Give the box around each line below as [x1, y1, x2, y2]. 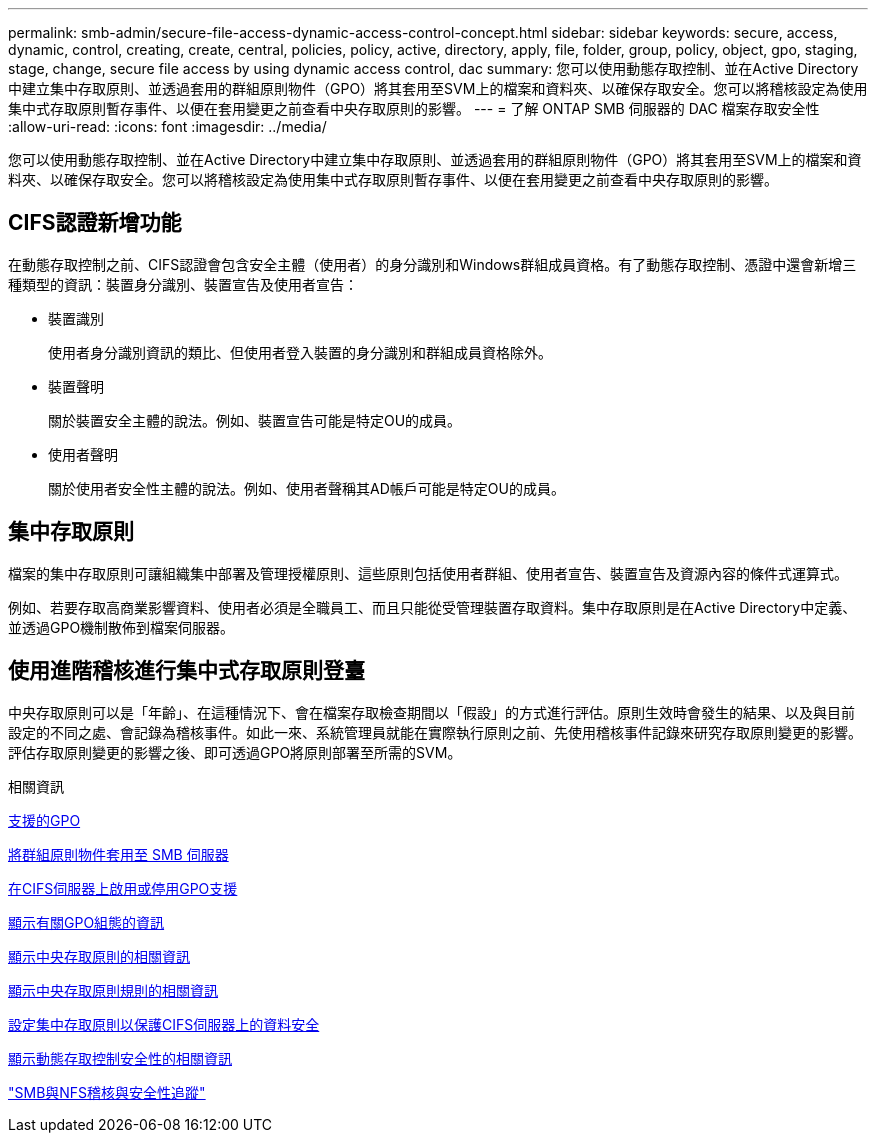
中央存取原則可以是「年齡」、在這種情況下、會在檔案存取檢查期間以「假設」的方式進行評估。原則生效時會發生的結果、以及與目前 [8, 703, 855, 721]
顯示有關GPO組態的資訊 [8, 913, 165, 931]
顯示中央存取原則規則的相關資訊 [8, 981, 218, 999]
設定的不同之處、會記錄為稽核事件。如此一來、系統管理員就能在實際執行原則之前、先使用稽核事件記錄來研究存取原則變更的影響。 [8, 723, 862, 741]
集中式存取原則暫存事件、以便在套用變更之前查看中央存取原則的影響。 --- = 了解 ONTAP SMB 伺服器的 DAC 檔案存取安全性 [8, 100, 820, 117]
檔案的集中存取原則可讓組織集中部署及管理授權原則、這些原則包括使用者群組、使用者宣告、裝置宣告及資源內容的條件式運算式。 [8, 564, 848, 582]
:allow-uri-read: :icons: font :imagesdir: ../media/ [8, 118, 327, 135]
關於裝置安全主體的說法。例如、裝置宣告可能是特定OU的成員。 [48, 411, 462, 429]
